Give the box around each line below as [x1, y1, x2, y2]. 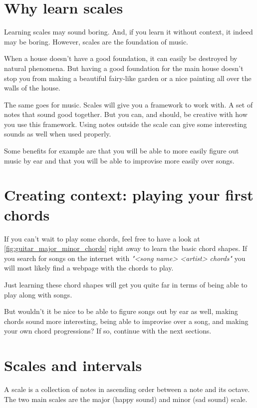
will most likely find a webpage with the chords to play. [4, 262, 174, 273]
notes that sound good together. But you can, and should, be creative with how [4, 109, 248, 119]
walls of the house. [4, 82, 60, 93]
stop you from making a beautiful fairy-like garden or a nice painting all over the [4, 72, 252, 83]
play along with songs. [4, 289, 72, 299]
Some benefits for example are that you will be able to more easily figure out [4, 145, 239, 156]
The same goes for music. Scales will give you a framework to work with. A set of [4, 99, 253, 109]
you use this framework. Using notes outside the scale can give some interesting [4, 118, 247, 129]
